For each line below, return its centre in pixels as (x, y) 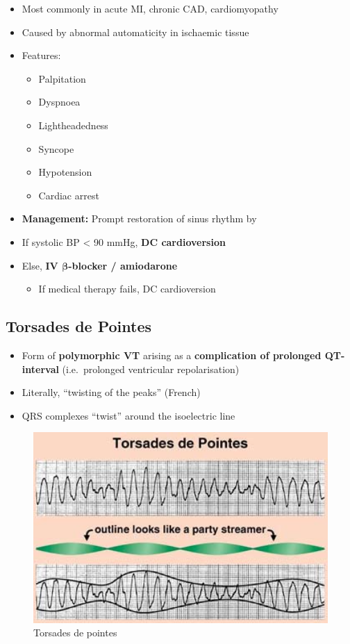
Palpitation (62, 78)
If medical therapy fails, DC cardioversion (127, 289)
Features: (41, 55)
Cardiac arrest (69, 195)
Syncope (56, 148)
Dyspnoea (59, 102)
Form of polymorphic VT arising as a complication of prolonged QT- (183, 355)
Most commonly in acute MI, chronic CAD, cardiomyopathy (150, 8)
